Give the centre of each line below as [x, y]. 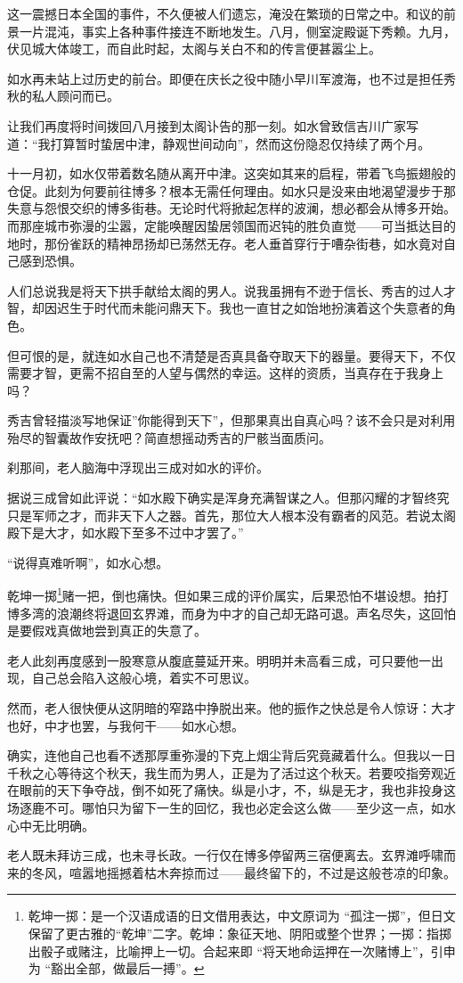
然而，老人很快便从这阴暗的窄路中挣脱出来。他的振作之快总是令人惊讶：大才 [231, 708]
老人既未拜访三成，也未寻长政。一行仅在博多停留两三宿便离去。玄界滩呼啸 [225, 855]
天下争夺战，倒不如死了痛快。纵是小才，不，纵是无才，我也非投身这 [256, 790]
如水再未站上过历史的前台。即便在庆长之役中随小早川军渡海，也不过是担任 [225, 78]
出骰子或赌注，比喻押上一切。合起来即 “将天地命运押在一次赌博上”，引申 [242, 950]
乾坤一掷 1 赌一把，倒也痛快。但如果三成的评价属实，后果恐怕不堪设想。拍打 [228, 594]
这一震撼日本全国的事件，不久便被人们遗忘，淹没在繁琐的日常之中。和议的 [225, 13]
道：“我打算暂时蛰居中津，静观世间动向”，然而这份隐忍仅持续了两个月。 [219, 143]
